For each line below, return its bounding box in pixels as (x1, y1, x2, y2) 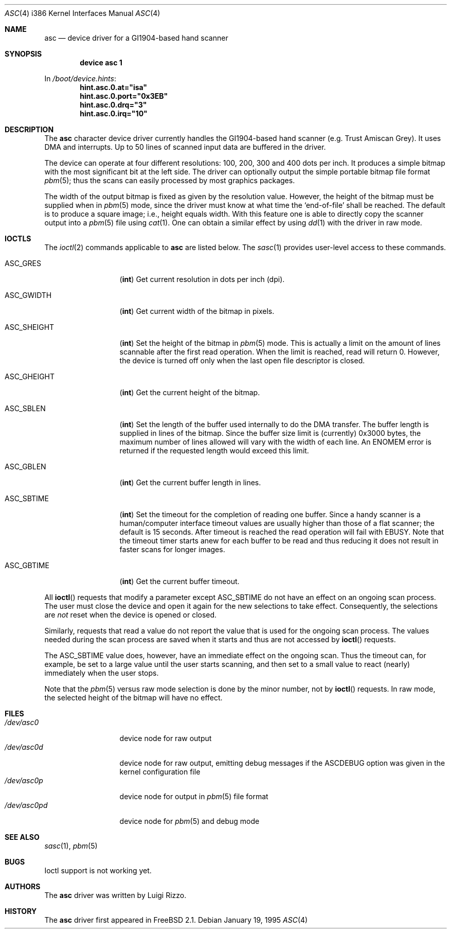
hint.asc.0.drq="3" (80, 100, 147, 109)
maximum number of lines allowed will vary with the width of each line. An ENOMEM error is (119, 437, 431, 446)
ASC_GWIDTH (5, 291, 52, 300)
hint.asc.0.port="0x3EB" (80, 92, 168, 100)
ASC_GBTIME (5, 561, 49, 570)
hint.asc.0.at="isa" (80, 83, 148, 92)
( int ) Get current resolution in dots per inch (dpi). (119, 275, 285, 284)
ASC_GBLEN (5, 462, 46, 471)
